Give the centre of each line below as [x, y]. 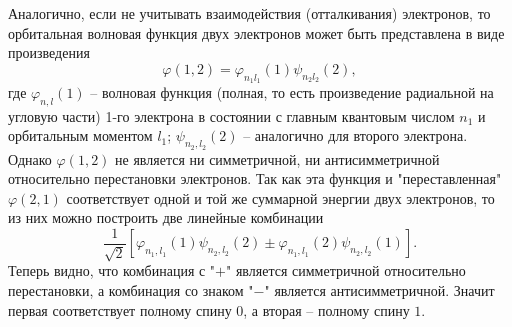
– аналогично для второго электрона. [355, 135]
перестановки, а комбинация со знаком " [131, 290]
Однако [30, 158]
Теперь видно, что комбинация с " [112, 270]
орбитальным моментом [80, 135]
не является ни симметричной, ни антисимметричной [277, 158]
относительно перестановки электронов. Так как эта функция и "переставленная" [255, 178]
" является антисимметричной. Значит [379, 290]
